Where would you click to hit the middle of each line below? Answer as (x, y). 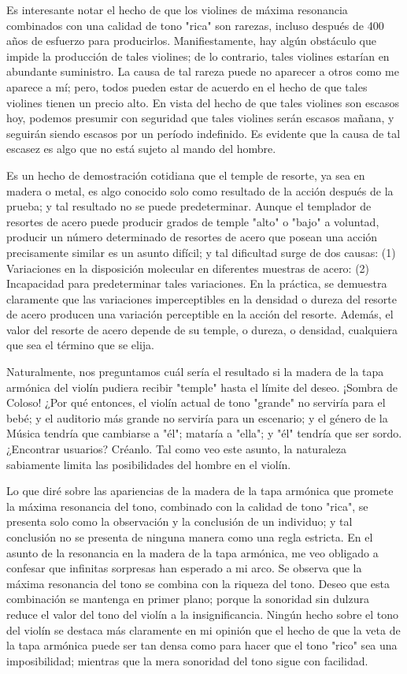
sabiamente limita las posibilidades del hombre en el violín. (149, 464)
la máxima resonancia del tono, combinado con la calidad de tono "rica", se (187, 506)
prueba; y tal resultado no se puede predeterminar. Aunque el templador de (189, 206)
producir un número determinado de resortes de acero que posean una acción (192, 237)
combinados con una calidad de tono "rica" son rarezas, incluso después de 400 (195, 25)
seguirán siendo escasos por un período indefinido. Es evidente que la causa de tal (203, 133)
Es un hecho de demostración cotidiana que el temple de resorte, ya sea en (186, 175)
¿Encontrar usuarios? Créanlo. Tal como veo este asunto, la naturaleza (176, 449)
